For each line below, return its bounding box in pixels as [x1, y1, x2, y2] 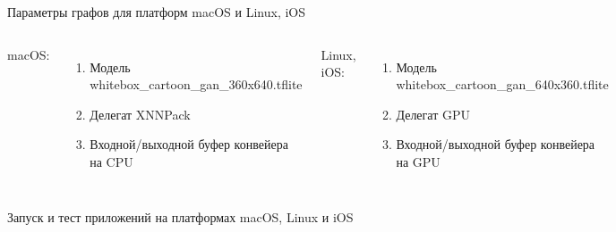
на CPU [90, 152, 133, 170]
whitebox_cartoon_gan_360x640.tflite [90, 75, 303, 94]
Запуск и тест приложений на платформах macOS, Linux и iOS [7, 207, 354, 226]
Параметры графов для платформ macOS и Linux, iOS [7, 3, 306, 21]
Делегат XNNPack [90, 104, 191, 123]
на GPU [396, 152, 441, 170]
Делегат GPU [396, 104, 470, 123]
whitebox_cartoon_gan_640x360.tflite [396, 75, 609, 94]
